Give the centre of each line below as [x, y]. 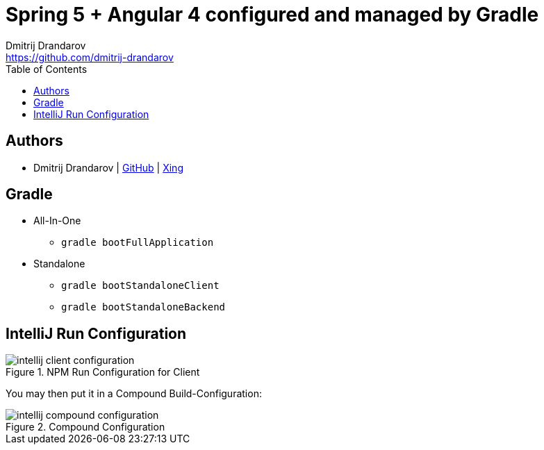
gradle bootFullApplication [138, 243]
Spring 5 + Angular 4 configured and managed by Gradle [272, 15]
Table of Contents [47, 69]
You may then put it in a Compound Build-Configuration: [134, 394]
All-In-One [57, 221]
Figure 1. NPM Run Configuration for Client [103, 372]
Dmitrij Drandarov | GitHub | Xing [108, 167]
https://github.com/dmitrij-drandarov [90, 57]
